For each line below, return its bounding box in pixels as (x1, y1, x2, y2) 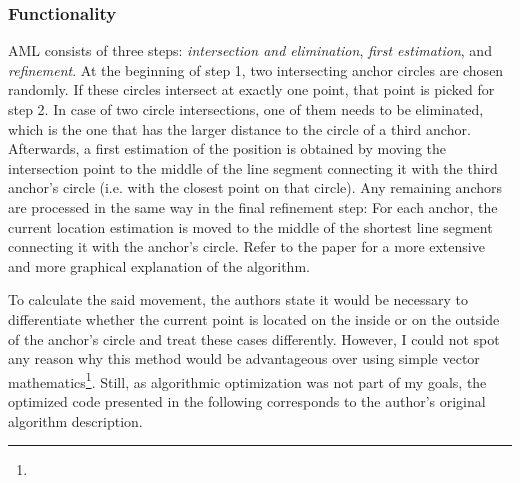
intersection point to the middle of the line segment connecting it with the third (8, 157, 498, 178)
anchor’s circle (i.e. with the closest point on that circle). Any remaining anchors (8, 177, 502, 198)
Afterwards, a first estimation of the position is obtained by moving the (8, 138, 447, 159)
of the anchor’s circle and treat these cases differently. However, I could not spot (8, 328, 500, 349)
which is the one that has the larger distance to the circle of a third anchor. (8, 118, 471, 139)
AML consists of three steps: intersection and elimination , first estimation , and (8, 40, 492, 61)
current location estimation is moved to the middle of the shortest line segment (8, 216, 493, 237)
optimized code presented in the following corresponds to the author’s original (8, 390, 486, 411)
